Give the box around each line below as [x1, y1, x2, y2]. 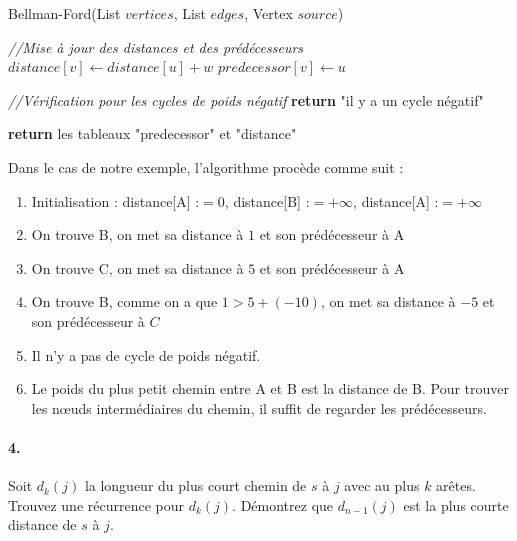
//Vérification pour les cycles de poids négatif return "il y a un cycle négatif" [8, 89, 484, 110]
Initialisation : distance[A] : [31, 190, 200, 211]
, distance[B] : [224, 190, 310, 211]
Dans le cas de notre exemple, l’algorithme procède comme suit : [8, 156, 404, 177]
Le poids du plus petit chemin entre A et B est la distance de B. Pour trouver [31, 378, 509, 399]
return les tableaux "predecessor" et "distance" [8, 123, 297, 144]
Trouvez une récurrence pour [8, 494, 184, 515]
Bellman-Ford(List [8, 3, 121, 23]
